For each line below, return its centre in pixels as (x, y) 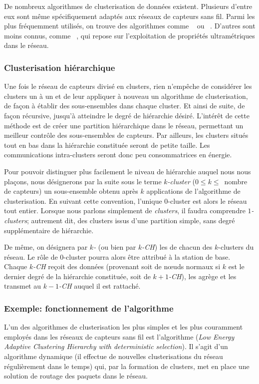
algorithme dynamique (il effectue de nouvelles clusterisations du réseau (114, 356)
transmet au (23, 286)
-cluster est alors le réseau (207, 200)
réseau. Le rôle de (31, 256)
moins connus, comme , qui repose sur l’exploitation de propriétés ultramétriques (129, 35)
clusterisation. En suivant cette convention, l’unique (83, 200)
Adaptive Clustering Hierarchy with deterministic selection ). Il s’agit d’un (116, 346)
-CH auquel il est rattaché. (100, 286)
